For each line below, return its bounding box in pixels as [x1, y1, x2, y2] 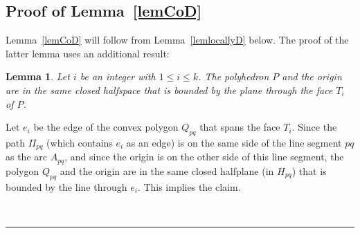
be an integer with [80, 69, 156, 84]
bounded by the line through [6, 179, 127, 194]
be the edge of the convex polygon [33, 120, 179, 134]
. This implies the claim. [137, 179, 241, 194]
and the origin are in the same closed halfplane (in [60, 163, 274, 178]
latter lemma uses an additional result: [6, 46, 170, 60]
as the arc [6, 149, 47, 164]
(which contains [46, 135, 113, 149]
